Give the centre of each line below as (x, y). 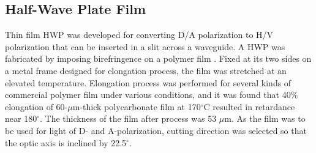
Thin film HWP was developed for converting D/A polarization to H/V (139, 35)
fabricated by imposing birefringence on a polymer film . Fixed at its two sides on (158, 58)
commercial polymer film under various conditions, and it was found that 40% (152, 95)
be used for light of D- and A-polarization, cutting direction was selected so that (156, 130)
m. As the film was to (265, 118)
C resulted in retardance (249, 106)
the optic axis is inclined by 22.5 (66, 142)
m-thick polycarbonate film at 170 (137, 106)
